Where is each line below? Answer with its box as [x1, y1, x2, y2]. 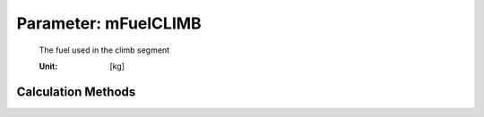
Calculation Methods [16, 84, 136, 99]
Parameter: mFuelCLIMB [16, 13, 202, 33]
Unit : [39, 61, 58, 71]
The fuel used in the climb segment [39, 45, 170, 55]
